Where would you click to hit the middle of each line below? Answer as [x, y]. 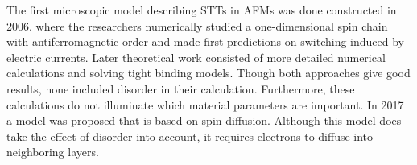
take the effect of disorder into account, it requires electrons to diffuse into [190, 136]
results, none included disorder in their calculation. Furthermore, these [181, 88]
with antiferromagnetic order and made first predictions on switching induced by [206, 41]
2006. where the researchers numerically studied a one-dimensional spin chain [197, 25]
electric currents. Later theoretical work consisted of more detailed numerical [196, 57]
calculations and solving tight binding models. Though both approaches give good [208, 73]
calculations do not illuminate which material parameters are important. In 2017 [205, 104]
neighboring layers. [53, 152]
